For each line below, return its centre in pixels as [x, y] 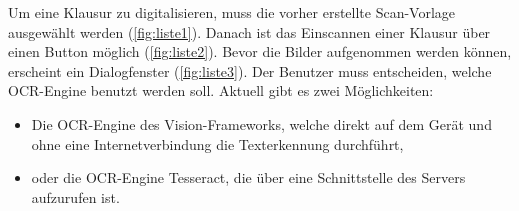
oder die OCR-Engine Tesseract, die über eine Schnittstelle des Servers [248, 177]
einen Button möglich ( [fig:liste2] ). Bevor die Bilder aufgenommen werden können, [260, 51]
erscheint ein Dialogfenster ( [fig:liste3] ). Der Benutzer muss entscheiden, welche [250, 70]
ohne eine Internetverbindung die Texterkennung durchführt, [217, 143]
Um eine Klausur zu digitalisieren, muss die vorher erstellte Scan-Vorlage [232, 12]
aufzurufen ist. [75, 196]
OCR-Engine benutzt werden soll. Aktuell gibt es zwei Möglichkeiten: [221, 90]
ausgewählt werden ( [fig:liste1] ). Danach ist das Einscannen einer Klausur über [249, 31]
